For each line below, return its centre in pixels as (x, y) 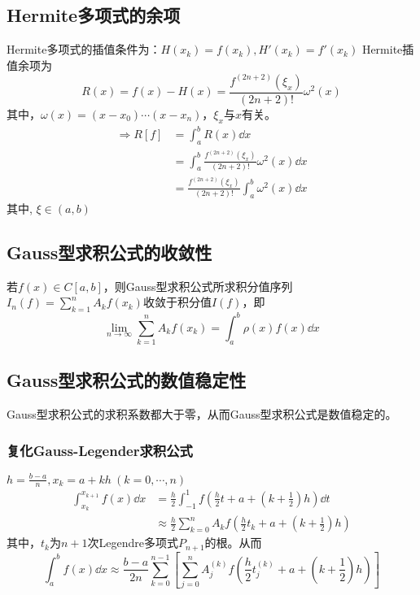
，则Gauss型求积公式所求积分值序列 (198, 286)
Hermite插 (388, 49)
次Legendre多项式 (133, 543)
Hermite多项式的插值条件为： (84, 49)
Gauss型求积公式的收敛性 (109, 252)
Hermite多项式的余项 (94, 15)
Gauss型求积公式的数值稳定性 (127, 380)
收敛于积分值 (177, 302)
